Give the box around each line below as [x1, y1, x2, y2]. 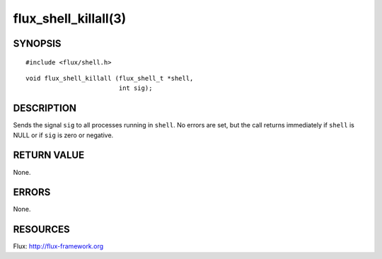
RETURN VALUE [13, 149, 85, 161]
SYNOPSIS [13, 38, 62, 50]
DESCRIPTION [13, 103, 77, 115]
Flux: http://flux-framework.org [13, 242, 104, 251]
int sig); [118, 84, 153, 92]
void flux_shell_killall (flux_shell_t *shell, [25, 74, 194, 82]
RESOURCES [13, 224, 70, 236]
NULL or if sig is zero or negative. [13, 131, 114, 139]
